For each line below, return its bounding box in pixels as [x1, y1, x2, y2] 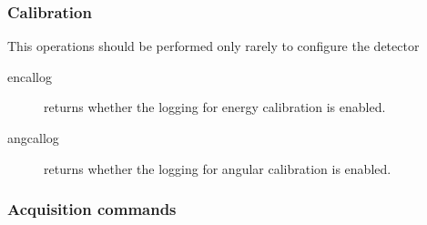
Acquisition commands [7, 198, 177, 220]
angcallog [7, 128, 59, 147]
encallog [7, 66, 52, 86]
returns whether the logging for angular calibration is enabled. [44, 159, 391, 178]
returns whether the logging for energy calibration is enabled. [44, 97, 386, 117]
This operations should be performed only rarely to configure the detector [7, 36, 420, 56]
